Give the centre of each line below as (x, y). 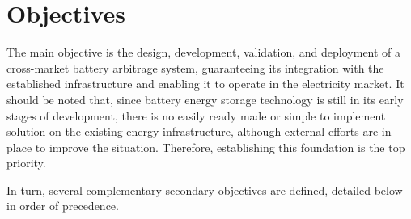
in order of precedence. (63, 206)
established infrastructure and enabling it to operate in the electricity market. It (205, 84)
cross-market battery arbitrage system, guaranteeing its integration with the (195, 67)
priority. (26, 163)
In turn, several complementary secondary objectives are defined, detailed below (205, 190)
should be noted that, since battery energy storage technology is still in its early (205, 99)
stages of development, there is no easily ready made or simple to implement (196, 115)
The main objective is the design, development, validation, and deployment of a (204, 52)
